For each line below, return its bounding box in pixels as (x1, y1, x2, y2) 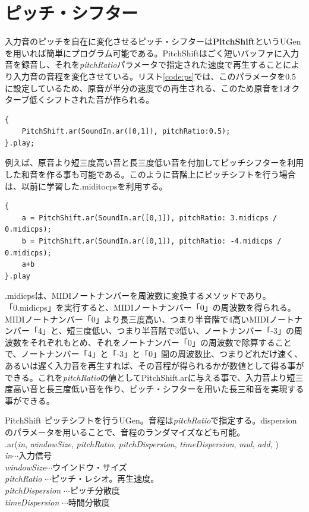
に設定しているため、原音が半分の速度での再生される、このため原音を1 (5, 81, 283, 94)
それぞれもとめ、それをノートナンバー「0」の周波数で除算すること (29, 336, 292, 348)
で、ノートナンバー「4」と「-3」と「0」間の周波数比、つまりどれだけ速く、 (5, 347, 303, 360)
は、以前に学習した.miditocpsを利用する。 (5, 179, 168, 192)
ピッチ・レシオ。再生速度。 (51, 472, 159, 485)
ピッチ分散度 (70, 483, 120, 496)
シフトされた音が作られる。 (46, 93, 154, 106)
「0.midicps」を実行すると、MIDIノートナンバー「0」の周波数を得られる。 (5, 301, 296, 313)
